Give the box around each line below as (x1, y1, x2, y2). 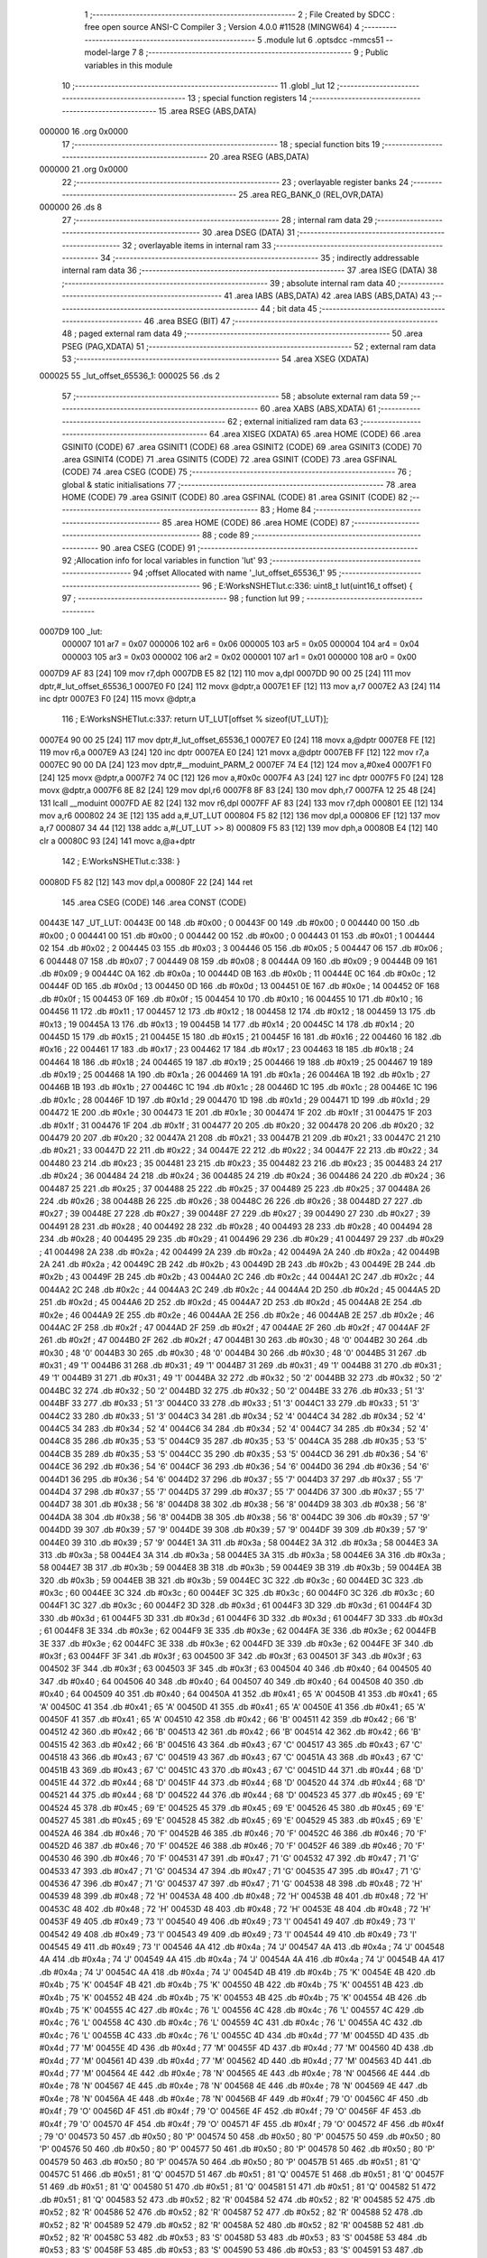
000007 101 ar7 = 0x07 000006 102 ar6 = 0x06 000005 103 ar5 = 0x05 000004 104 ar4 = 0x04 (61, 639, 419, 649)
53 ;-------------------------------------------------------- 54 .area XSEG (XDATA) (61, 353, 370, 365)
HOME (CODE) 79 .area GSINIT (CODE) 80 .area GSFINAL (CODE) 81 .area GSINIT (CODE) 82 (61, 492, 409, 503)
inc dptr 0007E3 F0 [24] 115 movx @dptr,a (39, 693, 197, 704)
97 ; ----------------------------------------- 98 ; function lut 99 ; (61, 592, 305, 604)
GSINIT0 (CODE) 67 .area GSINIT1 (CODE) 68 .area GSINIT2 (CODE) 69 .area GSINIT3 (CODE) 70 (61, 441, 423, 452)
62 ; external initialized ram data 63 (226, 415, 359, 426)
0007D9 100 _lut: (39, 626, 103, 637)
